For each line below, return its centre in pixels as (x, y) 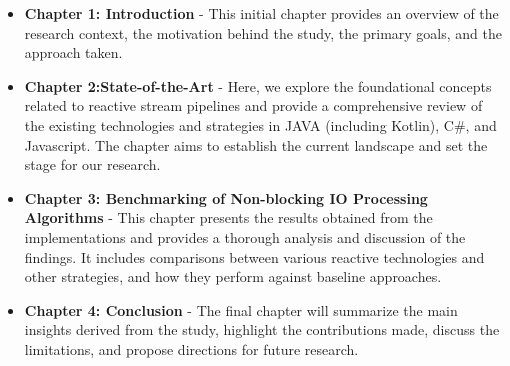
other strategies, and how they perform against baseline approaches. (233, 276)
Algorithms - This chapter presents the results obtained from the (228, 217)
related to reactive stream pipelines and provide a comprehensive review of (253, 105)
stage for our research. (92, 164)
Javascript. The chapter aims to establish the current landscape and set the (256, 144)
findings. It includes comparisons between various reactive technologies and (254, 256)
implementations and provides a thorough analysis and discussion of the (245, 236)
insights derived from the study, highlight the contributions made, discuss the (262, 329)
